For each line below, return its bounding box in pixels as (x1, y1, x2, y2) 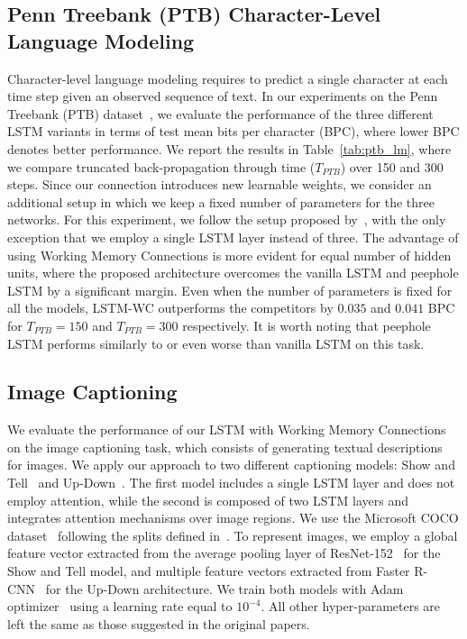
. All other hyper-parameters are (261, 597, 441, 616)
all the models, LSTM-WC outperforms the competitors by (7, 298, 334, 317)
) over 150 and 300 (340, 157, 444, 176)
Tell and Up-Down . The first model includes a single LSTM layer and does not (7, 473, 455, 492)
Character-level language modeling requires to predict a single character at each (7, 68, 448, 87)
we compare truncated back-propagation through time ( (7, 157, 316, 176)
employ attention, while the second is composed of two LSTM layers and (7, 490, 409, 509)
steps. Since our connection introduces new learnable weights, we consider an (7, 175, 432, 194)
